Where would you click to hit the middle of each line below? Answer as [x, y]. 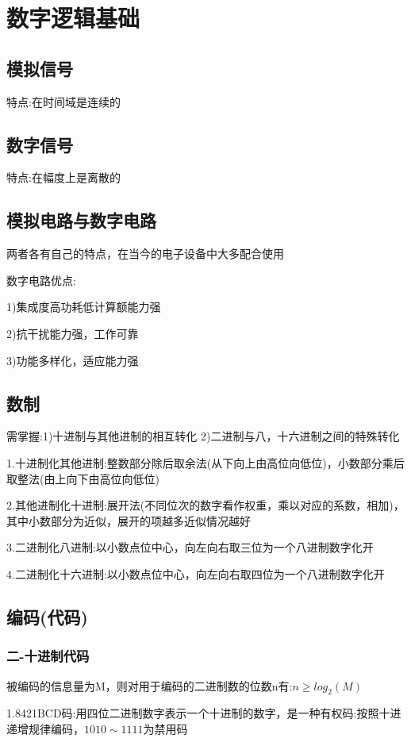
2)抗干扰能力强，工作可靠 [73, 333]
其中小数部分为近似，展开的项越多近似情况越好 [129, 520]
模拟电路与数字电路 [81, 220]
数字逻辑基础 [73, 18]
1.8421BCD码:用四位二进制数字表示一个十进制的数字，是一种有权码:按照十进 [204, 713]
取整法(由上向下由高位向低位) [83, 478]
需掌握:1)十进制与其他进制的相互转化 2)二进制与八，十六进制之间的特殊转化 [203, 436]
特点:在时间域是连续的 [63, 101]
